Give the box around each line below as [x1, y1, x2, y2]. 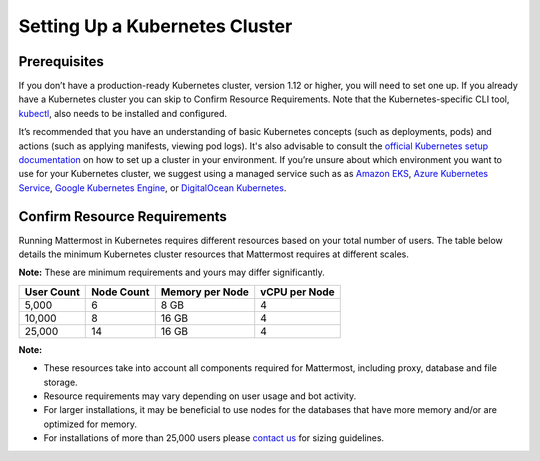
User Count [24, 285, 80, 299]
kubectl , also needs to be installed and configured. [18, 107, 228, 119]
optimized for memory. [43, 418, 138, 430]
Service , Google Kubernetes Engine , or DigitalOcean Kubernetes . [18, 181, 287, 194]
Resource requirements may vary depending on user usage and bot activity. [43, 390, 357, 402]
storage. [43, 376, 79, 388]
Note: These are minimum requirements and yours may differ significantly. [18, 266, 325, 279]
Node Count [91, 285, 150, 299]
